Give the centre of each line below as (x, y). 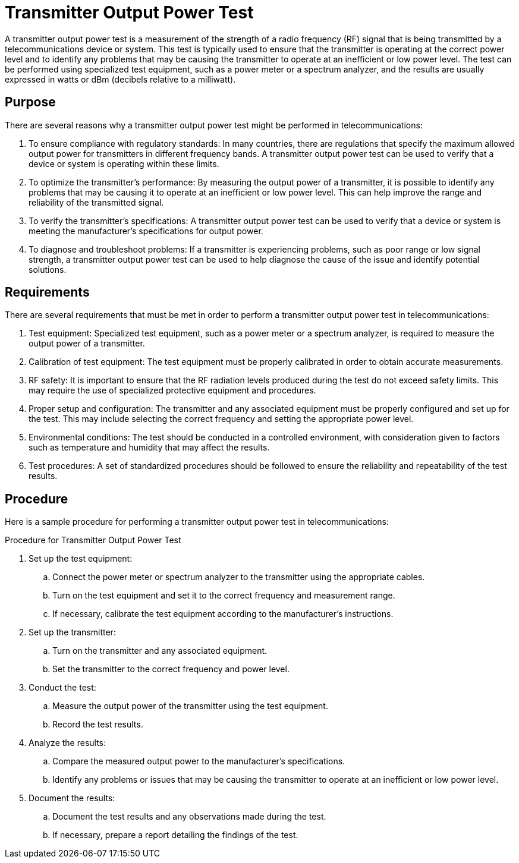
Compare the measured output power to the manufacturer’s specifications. (199, 761)
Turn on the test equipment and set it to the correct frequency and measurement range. (224, 596)
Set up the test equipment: (81, 559)
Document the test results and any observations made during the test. (189, 817)
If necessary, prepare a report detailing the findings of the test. (175, 835)
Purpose (30, 102)
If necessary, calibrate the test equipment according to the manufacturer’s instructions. (223, 614)
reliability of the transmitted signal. (96, 202)
